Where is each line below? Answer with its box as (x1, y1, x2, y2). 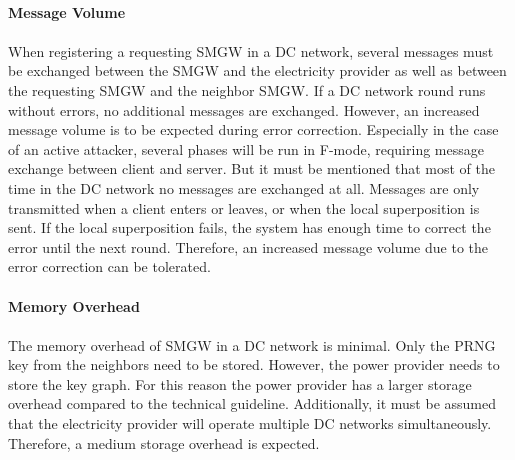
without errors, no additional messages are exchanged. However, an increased (8, 99, 480, 120)
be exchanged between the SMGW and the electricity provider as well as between (8, 60, 507, 81)
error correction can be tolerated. (8, 256, 211, 277)
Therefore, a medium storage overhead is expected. (8, 432, 320, 453)
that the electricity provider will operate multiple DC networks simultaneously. (8, 413, 492, 434)
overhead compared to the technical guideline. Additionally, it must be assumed (8, 393, 496, 414)
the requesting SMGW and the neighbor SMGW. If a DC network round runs (8, 79, 486, 100)
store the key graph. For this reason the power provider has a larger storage (8, 373, 472, 394)
